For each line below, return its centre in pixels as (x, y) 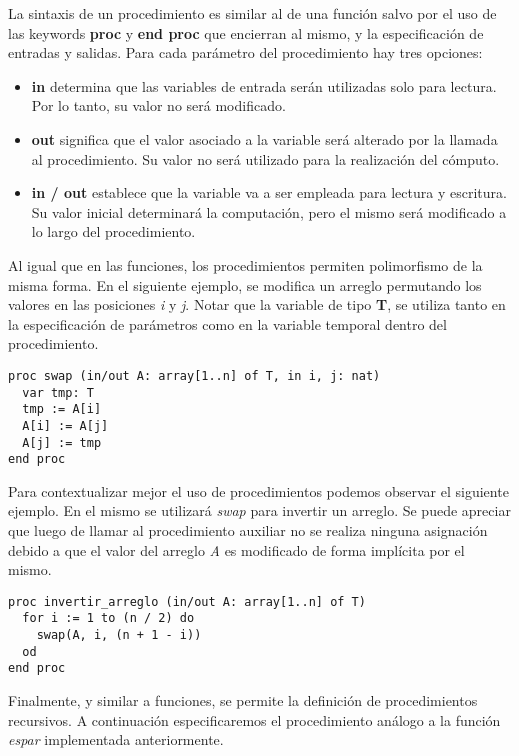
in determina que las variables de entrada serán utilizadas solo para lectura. (264, 85)
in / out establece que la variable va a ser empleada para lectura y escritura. (269, 192)
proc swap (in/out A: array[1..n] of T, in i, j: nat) (194, 375)
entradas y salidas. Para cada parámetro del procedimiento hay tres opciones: (245, 52)
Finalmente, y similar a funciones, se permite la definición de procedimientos (243, 700)
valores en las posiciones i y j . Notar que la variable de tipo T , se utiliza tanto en (257, 304)
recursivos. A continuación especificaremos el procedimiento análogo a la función (254, 719)
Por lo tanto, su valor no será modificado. (158, 105)
